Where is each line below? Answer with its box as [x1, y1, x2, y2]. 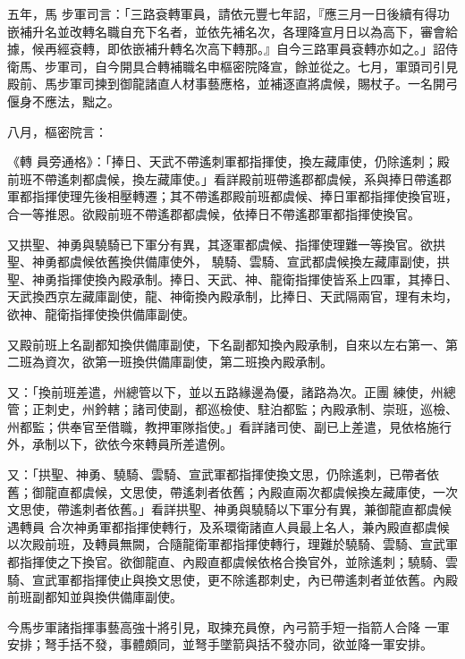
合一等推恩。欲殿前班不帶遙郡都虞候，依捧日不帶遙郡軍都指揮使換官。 [7, 204, 420, 223]
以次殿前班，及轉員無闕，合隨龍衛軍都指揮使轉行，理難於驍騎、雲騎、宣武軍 [7, 535, 458, 553]
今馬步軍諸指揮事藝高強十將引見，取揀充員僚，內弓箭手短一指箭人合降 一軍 [7, 617, 450, 636]
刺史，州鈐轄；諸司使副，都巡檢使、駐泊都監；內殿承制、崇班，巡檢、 [44, 400, 458, 418]
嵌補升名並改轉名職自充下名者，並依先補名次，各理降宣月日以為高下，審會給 [7, 21, 458, 40]
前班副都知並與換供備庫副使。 [7, 587, 182, 606]
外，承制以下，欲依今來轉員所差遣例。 [7, 435, 232, 453]
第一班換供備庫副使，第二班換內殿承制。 [94, 352, 333, 371]
